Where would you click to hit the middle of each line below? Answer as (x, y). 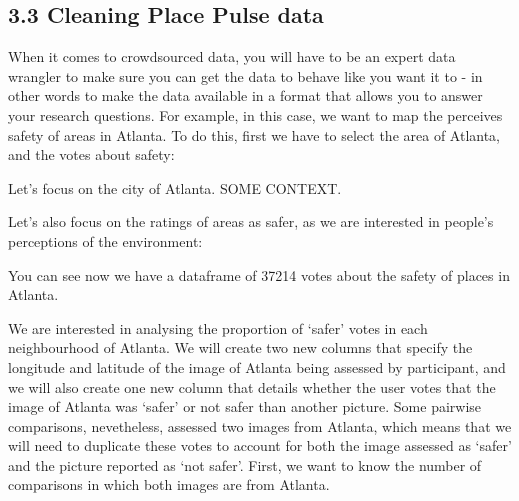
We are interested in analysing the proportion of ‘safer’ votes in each (218, 327)
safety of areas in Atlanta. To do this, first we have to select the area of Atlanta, (254, 134)
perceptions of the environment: (105, 240)
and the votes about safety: (91, 154)
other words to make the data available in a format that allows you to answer (245, 95)
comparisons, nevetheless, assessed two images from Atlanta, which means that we (260, 425)
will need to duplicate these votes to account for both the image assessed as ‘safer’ (260, 445)
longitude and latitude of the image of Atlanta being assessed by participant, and (257, 366)
